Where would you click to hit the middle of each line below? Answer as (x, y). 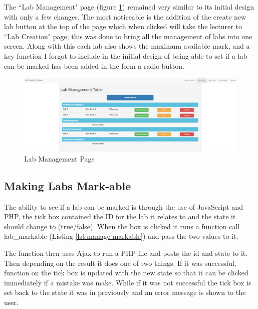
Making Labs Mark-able (68, 185)
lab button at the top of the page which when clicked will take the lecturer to (123, 26)
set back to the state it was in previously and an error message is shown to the (125, 292)
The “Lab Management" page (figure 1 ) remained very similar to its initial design (129, 7)
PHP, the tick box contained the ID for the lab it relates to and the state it (120, 216)
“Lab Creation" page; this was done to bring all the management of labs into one (128, 36)
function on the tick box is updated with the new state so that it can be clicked (126, 273)
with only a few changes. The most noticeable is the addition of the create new (125, 16)
